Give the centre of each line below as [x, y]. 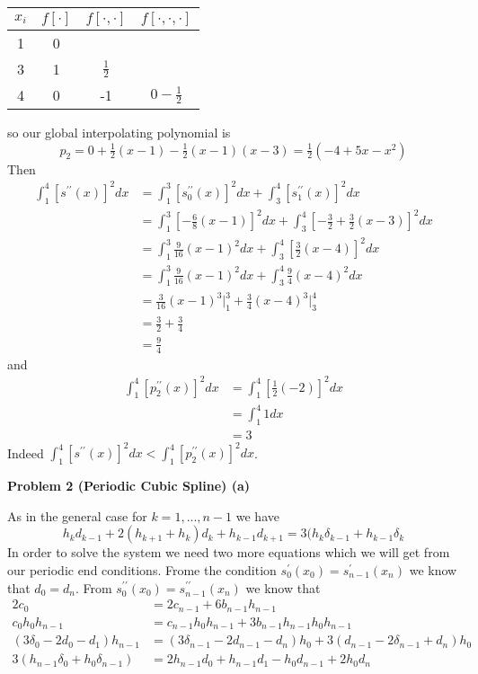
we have [257, 515]
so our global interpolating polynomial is [119, 132]
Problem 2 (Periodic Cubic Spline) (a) [129, 486]
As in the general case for [77, 515]
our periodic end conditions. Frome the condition [142, 569]
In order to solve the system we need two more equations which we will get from [229, 552]
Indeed [26, 452]
